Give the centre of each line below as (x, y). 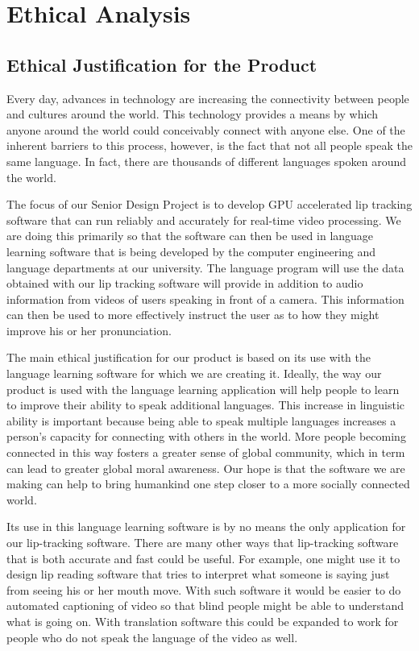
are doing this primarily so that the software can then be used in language (190, 236)
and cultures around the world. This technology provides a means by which (192, 114)
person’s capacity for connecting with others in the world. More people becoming (206, 436)
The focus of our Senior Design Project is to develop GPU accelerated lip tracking (209, 204)
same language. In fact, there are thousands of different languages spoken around (206, 161)
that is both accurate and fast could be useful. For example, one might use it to (203, 558)
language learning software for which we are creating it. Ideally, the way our (194, 373)
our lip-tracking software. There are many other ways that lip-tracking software (203, 543)
